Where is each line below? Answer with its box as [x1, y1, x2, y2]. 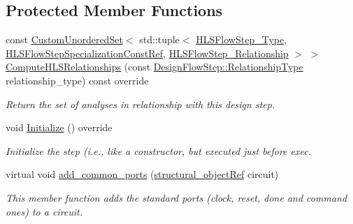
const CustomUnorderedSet [6, 32, 123, 47]
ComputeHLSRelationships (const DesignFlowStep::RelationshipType [6, 59, 303, 74]
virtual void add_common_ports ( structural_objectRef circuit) [6, 167, 279, 181]
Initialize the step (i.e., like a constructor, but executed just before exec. [6, 143, 311, 158]
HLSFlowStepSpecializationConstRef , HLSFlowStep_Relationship [6, 45, 289, 60]
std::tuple [139, 32, 180, 47]
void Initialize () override [6, 120, 113, 135]
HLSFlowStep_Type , [196, 32, 287, 47]
